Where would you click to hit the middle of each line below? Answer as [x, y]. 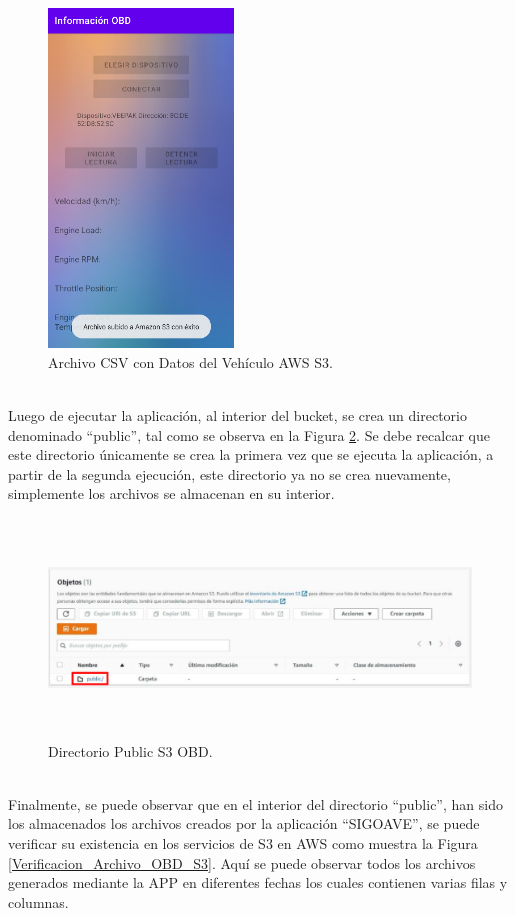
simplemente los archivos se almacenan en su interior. [171, 493]
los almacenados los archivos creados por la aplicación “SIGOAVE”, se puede [244, 823]
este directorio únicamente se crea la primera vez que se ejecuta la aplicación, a [251, 454]
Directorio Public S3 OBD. [130, 750]
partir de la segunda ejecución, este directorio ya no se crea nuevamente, [229, 473]
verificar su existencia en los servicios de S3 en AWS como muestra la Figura [243, 843]
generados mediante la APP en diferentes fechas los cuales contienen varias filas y [258, 882]
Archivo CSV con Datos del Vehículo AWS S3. [190, 361]
